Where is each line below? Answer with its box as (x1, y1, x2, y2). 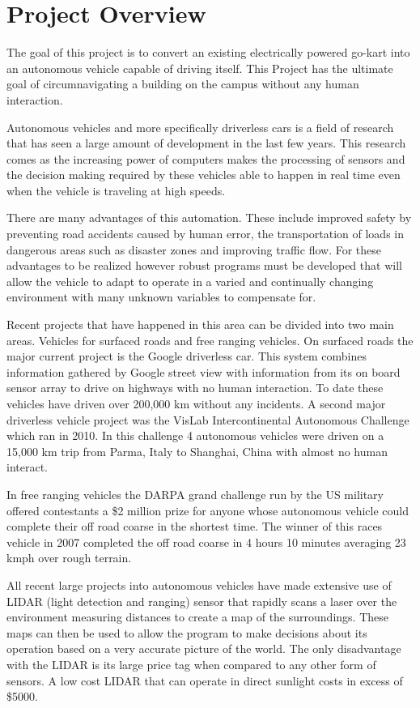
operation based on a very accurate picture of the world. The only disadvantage (6, 640, 401, 657)
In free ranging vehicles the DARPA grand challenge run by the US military (6, 485, 384, 502)
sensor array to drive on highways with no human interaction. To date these (6, 379, 384, 396)
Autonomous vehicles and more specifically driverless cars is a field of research (6, 118, 394, 135)
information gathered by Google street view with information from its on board (6, 363, 401, 380)
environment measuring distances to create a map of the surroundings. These (6, 608, 388, 625)
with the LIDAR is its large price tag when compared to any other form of (6, 655, 376, 672)
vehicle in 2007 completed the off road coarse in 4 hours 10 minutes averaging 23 (6, 533, 406, 550)
